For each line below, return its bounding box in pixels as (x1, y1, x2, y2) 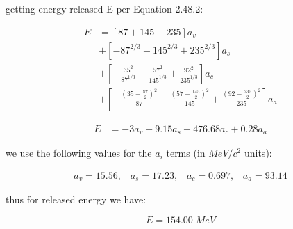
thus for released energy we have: (6, 192, 146, 207)
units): (244, 145, 272, 160)
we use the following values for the (6, 145, 152, 160)
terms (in (166, 145, 206, 160)
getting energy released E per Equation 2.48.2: (6, 1, 203, 15)
